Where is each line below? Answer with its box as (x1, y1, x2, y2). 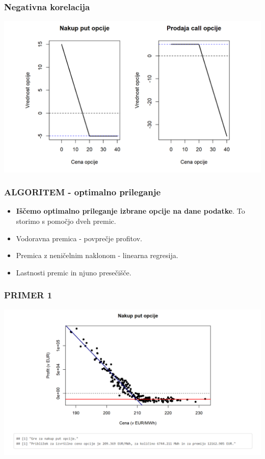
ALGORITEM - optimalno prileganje (4, 186, 161, 198)
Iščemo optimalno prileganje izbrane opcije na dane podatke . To (16, 206, 245, 216)
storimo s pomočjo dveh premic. (16, 215, 116, 226)
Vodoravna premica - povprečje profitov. (16, 233, 142, 243)
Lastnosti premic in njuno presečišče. (16, 267, 131, 277)
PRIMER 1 (4, 289, 52, 301)
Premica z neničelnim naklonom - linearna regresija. (16, 250, 178, 261)
